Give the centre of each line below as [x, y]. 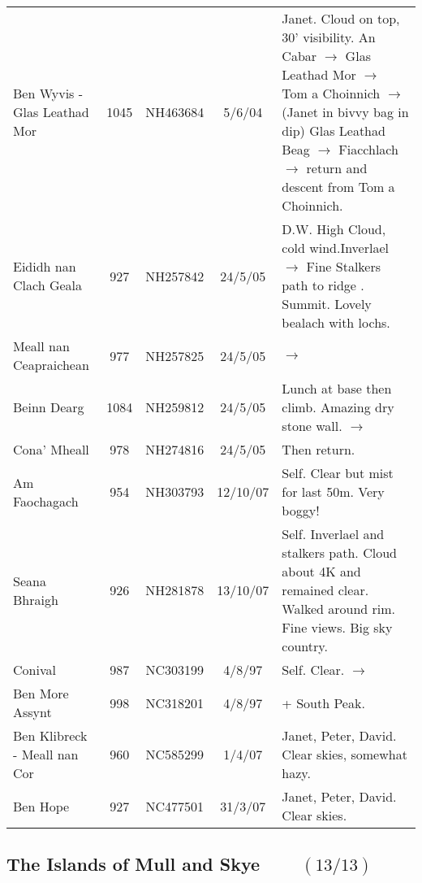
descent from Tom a [338, 187]
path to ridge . [323, 285]
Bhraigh [36, 599]
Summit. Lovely [327, 304]
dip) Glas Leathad [334, 130]
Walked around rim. [339, 609]
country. [305, 646]
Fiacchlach [368, 149]
